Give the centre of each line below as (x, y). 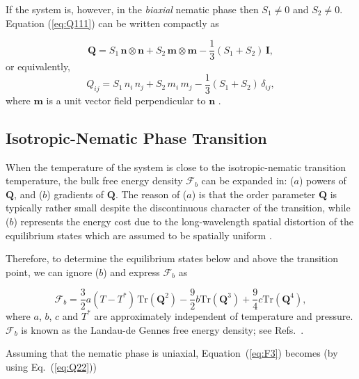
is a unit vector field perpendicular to (126, 100)
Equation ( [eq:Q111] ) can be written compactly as (112, 23)
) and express (131, 272)
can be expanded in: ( (248, 180)
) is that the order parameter (254, 194)
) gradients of (75, 194)
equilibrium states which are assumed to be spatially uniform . (139, 235)
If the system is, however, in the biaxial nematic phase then (132, 9)
